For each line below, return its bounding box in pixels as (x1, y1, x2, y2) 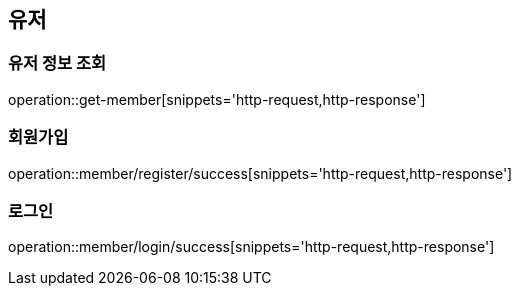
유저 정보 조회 (8, 53, 107, 74)
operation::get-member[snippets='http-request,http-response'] (8, 90, 426, 108)
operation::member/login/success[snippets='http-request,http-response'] (8, 238, 495, 256)
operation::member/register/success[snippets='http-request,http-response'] (8, 164, 513, 182)
